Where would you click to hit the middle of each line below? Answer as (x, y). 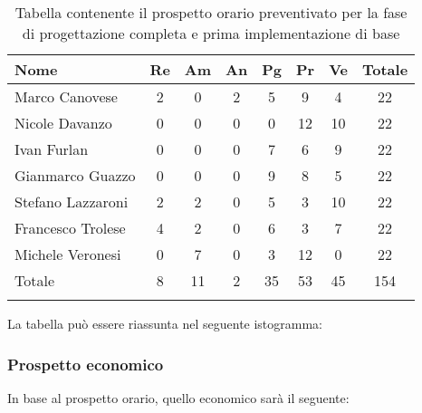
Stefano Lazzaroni (72, 202)
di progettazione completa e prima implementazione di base (211, 33)
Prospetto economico (86, 364)
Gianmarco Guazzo (75, 175)
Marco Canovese (66, 96)
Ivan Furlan (52, 149)
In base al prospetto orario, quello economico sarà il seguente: (178, 397)
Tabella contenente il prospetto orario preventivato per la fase (211, 12)
